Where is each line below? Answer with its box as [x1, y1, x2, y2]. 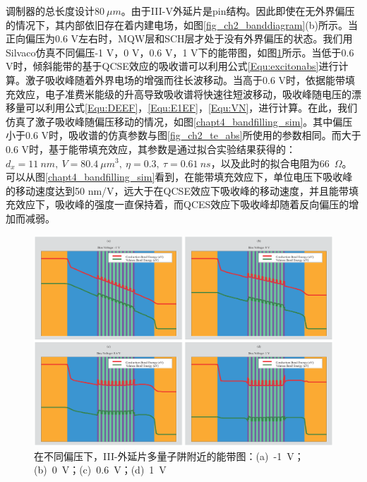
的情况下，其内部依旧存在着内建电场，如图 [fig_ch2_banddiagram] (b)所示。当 [6, 17, 359, 32]
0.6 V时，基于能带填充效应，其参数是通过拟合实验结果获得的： [6, 141, 296, 156]
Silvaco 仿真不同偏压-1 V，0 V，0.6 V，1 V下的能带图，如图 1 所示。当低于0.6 [6, 44, 354, 59]
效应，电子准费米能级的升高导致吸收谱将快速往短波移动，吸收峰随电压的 [15, 86, 351, 101]
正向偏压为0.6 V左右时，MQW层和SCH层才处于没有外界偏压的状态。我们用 [6, 31, 353, 46]
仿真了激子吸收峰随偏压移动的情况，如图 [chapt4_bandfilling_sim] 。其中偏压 [6, 114, 353, 128]
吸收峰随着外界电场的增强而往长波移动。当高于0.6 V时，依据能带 [44, 72, 346, 87]
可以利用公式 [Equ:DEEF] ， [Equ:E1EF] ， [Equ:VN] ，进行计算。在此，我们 [25, 100, 358, 115]
